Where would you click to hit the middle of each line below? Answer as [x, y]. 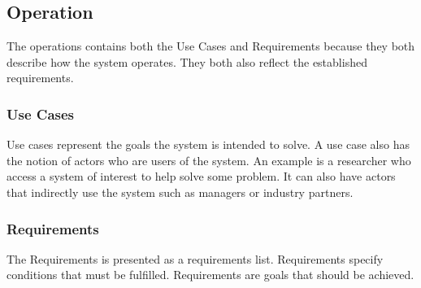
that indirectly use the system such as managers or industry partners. [180, 192]
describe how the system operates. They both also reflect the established [187, 61]
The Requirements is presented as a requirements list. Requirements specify [195, 258]
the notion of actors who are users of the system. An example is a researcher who [209, 160]
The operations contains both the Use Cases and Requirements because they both [211, 46]
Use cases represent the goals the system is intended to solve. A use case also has [208, 144]
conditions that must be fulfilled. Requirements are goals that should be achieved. [210, 275]
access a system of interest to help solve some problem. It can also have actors [201, 176]
